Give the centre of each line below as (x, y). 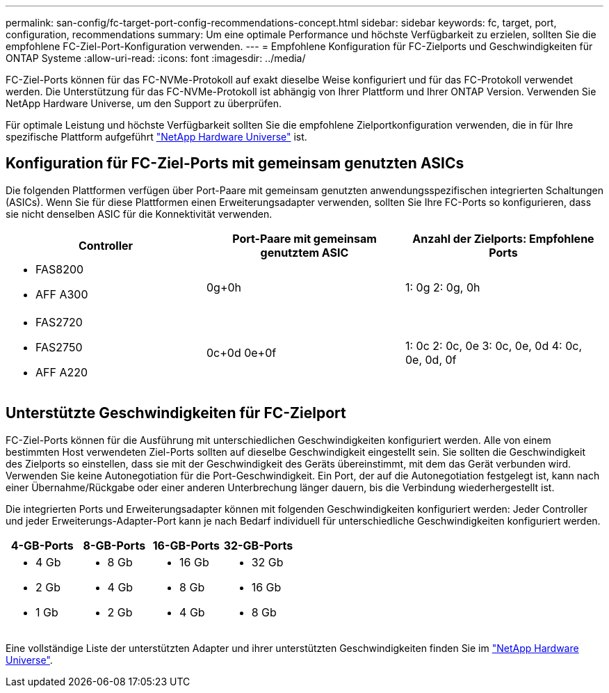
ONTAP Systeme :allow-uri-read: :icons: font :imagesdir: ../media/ (156, 58)
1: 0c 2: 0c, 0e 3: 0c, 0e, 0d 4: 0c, (493, 345)
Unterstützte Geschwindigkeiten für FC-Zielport (176, 413)
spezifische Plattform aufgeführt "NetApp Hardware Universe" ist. (156, 137)
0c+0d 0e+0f (241, 352)
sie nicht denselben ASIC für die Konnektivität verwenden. (139, 214)
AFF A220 (62, 372)
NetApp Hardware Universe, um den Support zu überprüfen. (144, 103)
